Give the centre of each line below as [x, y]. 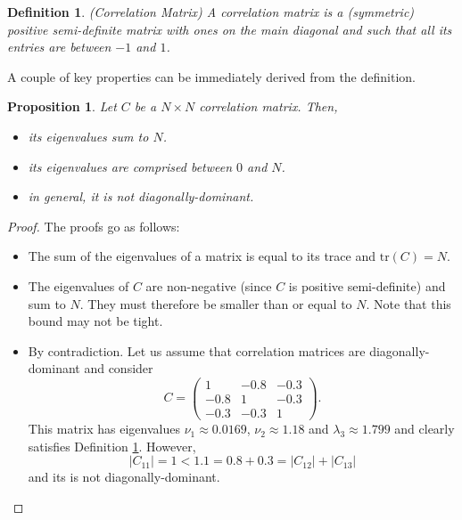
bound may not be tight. [95, 321]
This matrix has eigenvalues [104, 429]
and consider [119, 368]
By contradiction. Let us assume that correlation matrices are [197, 350]
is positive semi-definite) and [367, 285]
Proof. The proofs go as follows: [94, 226]
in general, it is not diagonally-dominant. [141, 196]
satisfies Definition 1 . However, [112, 446]
